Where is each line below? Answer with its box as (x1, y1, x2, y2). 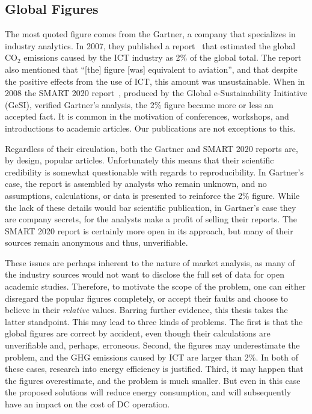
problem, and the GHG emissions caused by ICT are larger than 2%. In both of (5, 350, 298, 363)
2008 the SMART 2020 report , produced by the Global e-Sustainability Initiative (5, 87, 307, 99)
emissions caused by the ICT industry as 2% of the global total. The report (23, 51, 302, 64)
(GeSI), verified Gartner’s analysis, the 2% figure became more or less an (5, 98, 274, 111)
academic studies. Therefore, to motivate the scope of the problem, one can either (5, 280, 306, 293)
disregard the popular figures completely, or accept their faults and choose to (5, 291, 289, 304)
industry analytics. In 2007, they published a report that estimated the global (5, 39, 296, 52)
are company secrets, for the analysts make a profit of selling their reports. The (5, 213, 298, 225)
